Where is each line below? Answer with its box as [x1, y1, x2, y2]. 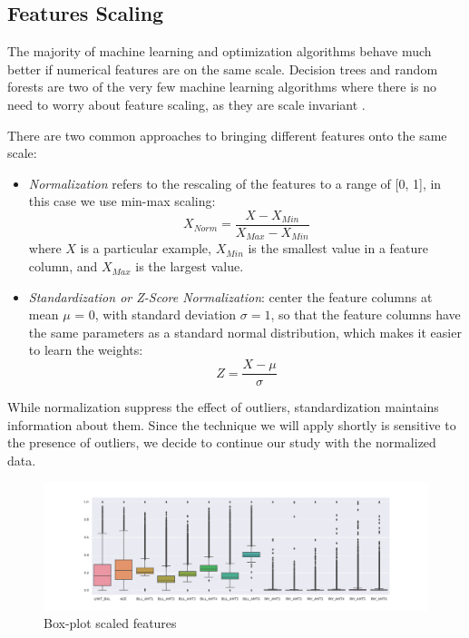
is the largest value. [135, 257, 244, 276]
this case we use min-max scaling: [28, 191, 216, 211]
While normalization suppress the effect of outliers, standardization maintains [7, 398, 439, 417]
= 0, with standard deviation [74, 305, 237, 324]
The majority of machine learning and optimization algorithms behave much [7, 42, 432, 61]
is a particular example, [80, 239, 211, 258]
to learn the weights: [28, 340, 143, 359]
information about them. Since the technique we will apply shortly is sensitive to [7, 415, 456, 434]
